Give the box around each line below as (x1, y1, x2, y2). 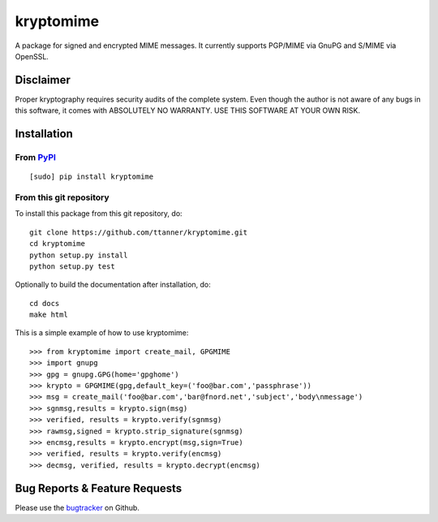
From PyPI (15, 152, 57, 163)
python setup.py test (29, 261, 115, 271)
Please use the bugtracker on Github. (15, 503, 140, 512)
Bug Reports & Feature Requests (15, 481, 182, 495)
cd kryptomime (29, 239, 85, 248)
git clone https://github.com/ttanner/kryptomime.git (29, 227, 247, 237)
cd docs (29, 299, 60, 308)
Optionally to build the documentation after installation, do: (15, 280, 211, 290)
